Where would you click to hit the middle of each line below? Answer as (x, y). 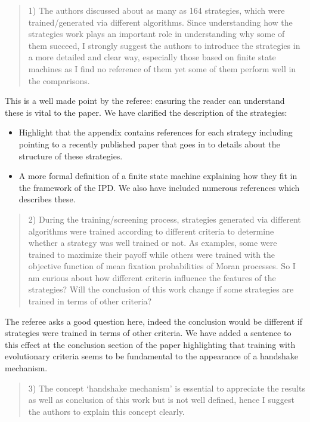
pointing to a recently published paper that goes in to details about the (149, 144)
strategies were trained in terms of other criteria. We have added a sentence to (148, 333)
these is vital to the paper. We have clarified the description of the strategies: (146, 112)
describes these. (47, 199)
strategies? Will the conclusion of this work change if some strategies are (161, 289)
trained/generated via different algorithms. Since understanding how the (160, 22)
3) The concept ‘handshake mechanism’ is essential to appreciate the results (167, 388)
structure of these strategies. (71, 155)
